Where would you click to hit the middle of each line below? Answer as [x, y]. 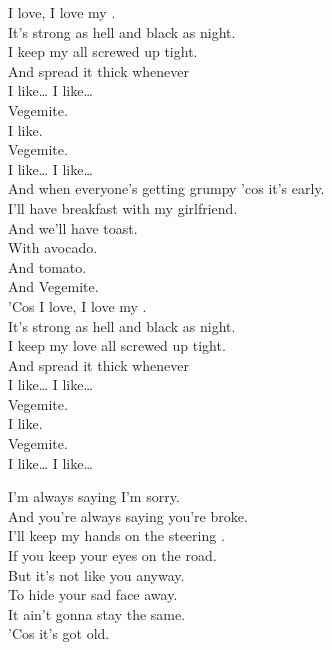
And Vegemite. [53, 286]
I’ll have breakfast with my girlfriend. [123, 207]
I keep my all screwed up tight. [103, 51]
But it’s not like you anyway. [96, 574]
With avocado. [53, 247]
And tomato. [47, 266]
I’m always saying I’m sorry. [94, 496]
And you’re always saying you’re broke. [128, 515]
